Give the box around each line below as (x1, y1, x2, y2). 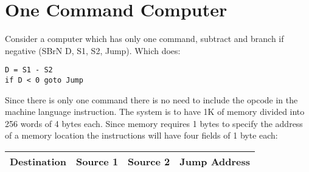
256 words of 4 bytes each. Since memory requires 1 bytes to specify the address (5, 117, 303, 129)
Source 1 (75, 154, 119, 168)
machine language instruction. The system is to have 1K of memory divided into (5, 105, 305, 118)
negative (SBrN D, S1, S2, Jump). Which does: (5, 44, 181, 57)
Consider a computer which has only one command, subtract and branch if (5, 32, 284, 45)
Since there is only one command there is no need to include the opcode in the (5, 93, 298, 106)
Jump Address (179, 154, 251, 168)
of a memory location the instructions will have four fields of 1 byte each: (5, 129, 278, 142)
